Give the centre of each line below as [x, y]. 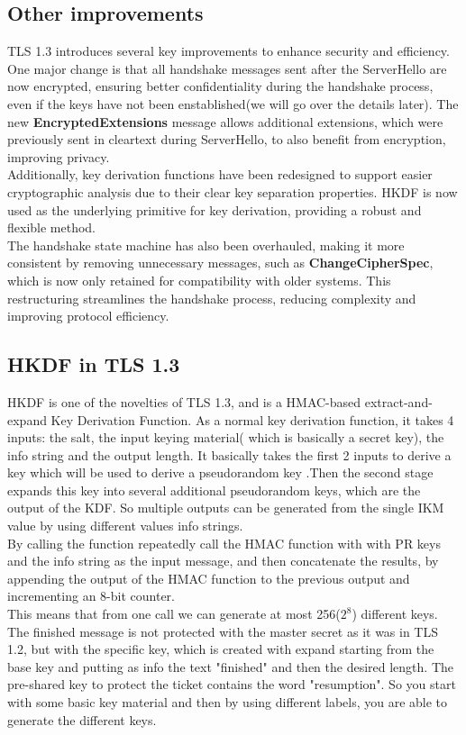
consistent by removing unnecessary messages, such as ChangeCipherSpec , [220, 263]
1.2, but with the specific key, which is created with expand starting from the [221, 649]
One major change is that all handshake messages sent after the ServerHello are [227, 68]
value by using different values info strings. [125, 526]
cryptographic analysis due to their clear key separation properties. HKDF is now [233, 191]
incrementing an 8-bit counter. [91, 596]
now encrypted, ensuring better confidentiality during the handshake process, [220, 86]
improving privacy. [59, 156]
